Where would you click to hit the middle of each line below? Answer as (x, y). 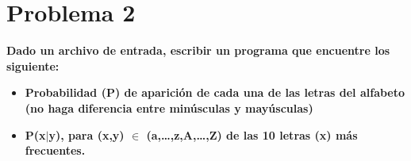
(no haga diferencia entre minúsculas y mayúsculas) (169, 107)
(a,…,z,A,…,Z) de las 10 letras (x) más (252, 134)
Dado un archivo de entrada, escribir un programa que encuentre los (198, 50)
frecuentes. (55, 150)
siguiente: (33, 65)
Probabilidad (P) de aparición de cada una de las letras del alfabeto (215, 92)
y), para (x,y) (86, 134)
